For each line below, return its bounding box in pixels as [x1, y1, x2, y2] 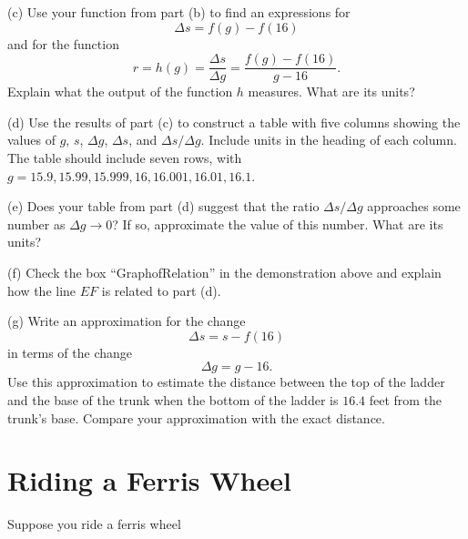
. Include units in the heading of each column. [200, 130, 457, 149]
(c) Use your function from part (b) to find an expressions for [7, 3, 351, 21]
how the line [7, 280, 76, 300]
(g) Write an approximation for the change [7, 311, 246, 331]
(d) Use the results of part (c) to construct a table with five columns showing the [7, 112, 461, 131]
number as [7, 214, 66, 233]
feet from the [369, 390, 443, 409]
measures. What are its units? [248, 82, 415, 101]
